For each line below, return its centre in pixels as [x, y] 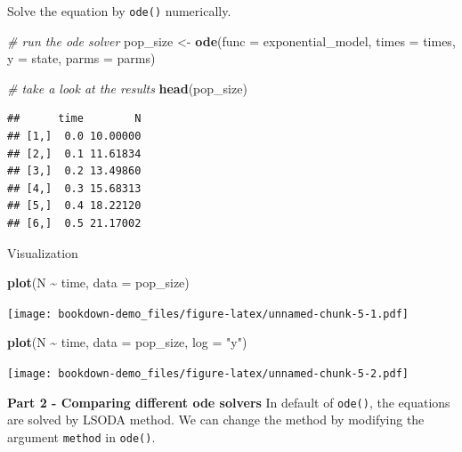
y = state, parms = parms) [81, 58]
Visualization [43, 252]
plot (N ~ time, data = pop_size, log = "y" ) [127, 342]
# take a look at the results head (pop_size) [127, 88]
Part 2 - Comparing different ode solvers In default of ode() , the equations [229, 402]
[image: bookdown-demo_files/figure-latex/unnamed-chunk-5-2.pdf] [208, 374]
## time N [74, 119]
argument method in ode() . [81, 436]
